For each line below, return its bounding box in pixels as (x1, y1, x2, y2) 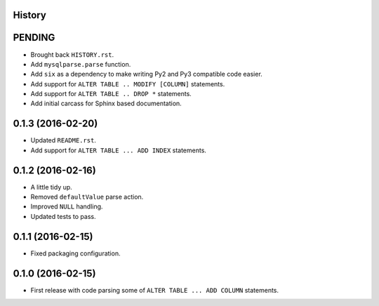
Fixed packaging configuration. (30, 249, 121, 258)
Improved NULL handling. (30, 202, 103, 211)
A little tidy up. (30, 182, 73, 191)
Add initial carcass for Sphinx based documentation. (30, 99, 182, 108)
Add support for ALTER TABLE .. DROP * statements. (30, 90, 192, 98)
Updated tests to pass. (30, 212, 96, 220)
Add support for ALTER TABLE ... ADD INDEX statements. (30, 146, 207, 154)
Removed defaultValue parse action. (30, 193, 144, 201)
